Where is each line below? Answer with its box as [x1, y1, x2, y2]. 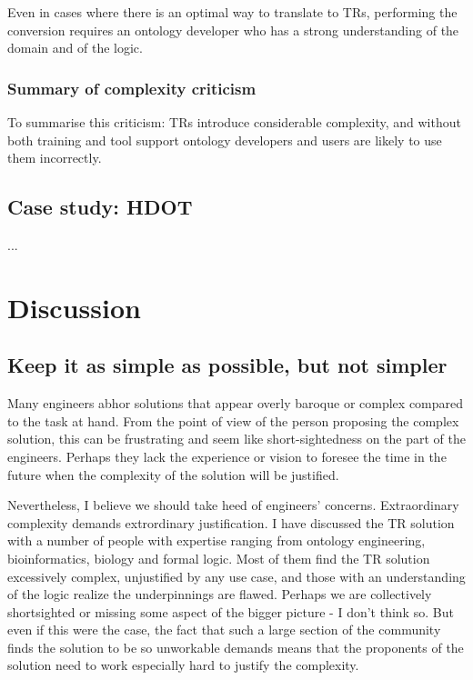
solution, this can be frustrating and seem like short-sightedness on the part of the [7, 429, 466, 448]
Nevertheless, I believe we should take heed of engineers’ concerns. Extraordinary [7, 495, 459, 515]
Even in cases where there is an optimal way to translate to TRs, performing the [7, 3, 458, 21]
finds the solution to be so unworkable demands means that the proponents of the [7, 637, 464, 656]
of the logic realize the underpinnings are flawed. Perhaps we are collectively [7, 585, 432, 604]
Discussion [7, 288, 141, 325]
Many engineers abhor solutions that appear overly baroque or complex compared [7, 394, 464, 413]
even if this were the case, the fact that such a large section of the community [7, 620, 441, 639]
